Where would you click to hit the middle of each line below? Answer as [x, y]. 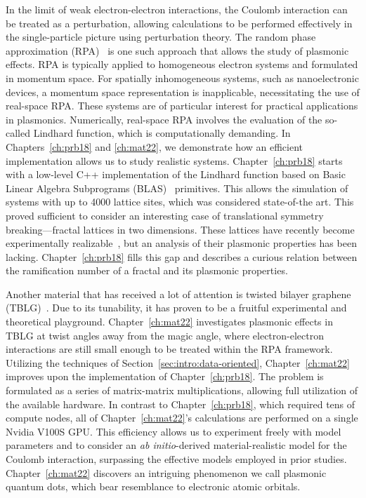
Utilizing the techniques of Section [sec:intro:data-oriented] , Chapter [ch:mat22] [178, 362]
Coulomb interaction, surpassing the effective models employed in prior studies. [176, 459]
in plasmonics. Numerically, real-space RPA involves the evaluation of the [164, 119]
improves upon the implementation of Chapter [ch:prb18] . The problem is [165, 376]
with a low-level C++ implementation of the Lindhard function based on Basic [176, 174]
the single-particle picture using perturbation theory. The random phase [161, 37]
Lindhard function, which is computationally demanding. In [162, 133]
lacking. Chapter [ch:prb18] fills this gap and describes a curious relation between [182, 256]
